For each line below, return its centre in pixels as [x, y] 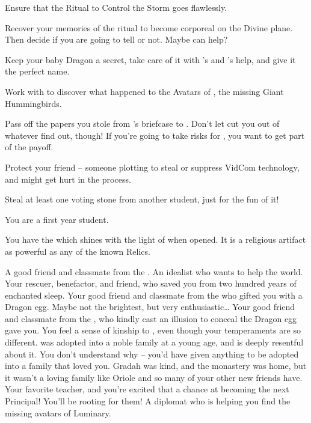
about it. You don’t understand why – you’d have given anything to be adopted [152, 354]
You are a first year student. [57, 219]
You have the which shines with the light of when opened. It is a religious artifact [155, 239]
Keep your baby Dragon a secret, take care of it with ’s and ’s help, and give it [150, 59]
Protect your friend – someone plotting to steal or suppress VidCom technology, [152, 167]
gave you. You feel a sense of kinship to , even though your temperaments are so [153, 330]
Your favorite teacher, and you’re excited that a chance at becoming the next [147, 389]
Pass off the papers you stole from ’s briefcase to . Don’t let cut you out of [142, 123]
